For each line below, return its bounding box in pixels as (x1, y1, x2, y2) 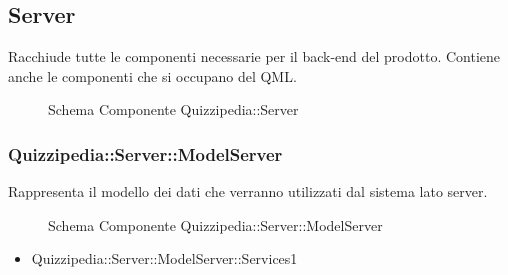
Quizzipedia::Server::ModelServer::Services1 (31, 248, 298, 269)
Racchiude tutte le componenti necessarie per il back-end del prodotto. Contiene (8, 46, 500, 67)
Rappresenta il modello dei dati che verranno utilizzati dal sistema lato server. (8, 181, 488, 202)
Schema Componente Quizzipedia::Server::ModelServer (48, 214, 383, 235)
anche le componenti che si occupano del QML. (8, 65, 297, 86)
